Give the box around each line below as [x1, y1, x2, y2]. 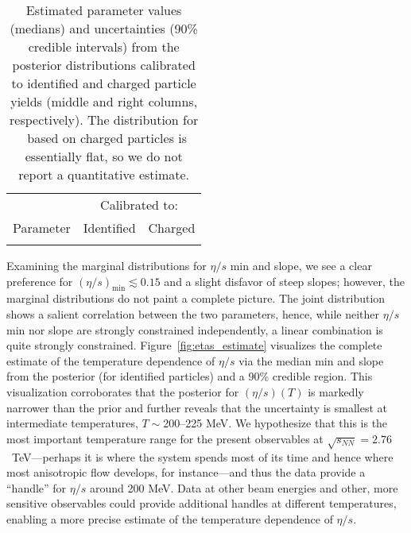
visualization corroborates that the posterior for [6, 383, 239, 400]
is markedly [308, 383, 364, 400]
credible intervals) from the [28, 37, 180, 56]
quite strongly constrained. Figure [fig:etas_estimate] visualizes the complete [6, 337, 382, 353]
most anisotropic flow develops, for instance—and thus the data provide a [6, 464, 366, 481]
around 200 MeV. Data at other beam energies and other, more [89, 479, 398, 496]
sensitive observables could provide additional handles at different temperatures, [6, 495, 397, 512]
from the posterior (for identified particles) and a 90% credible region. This [6, 368, 373, 384]
